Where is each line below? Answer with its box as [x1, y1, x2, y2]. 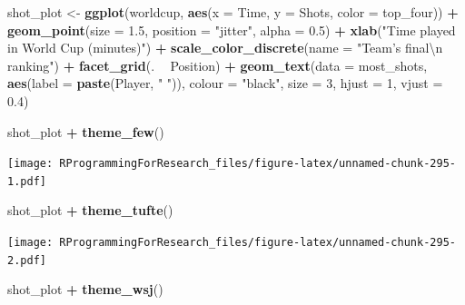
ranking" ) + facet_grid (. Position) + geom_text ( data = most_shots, [7, 55, 428, 74]
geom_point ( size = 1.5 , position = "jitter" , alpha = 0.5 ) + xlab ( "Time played [7, 20, 456, 39]
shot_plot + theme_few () [7, 122, 164, 141]
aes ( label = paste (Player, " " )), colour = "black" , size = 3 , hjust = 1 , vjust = [7, 74, 443, 93]
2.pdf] [7, 253, 46, 267]
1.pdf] [7, 174, 46, 188]
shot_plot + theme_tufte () [7, 201, 173, 220]
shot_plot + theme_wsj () [7, 280, 163, 299]
